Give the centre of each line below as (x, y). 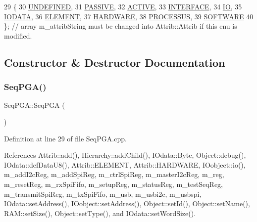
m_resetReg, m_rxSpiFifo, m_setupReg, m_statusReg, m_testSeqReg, (114, 184)
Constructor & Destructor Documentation (115, 62)
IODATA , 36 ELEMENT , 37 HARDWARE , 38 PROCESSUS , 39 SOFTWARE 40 (129, 16)
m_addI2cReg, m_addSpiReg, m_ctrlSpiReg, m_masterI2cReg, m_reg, (114, 174)
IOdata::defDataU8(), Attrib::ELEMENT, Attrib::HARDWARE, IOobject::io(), (125, 164)
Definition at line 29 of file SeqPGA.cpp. (65, 138)
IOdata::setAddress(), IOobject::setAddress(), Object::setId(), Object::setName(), (127, 203)
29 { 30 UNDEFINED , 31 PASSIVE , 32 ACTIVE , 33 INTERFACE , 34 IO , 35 (123, 6)
